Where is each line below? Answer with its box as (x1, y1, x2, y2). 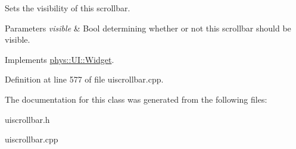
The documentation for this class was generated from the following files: (5, 93, 267, 105)
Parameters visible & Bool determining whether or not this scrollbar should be (5, 21, 291, 34)
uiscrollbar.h (5, 113, 50, 125)
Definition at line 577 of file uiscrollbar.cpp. (5, 73, 164, 85)
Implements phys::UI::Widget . (5, 53, 114, 65)
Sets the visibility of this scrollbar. (5, 2, 130, 14)
